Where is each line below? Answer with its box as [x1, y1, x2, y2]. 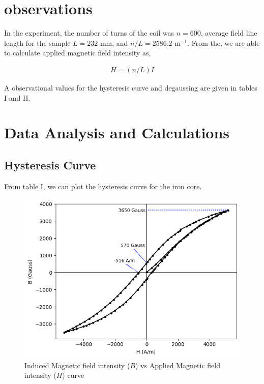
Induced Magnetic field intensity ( [24, 360, 130, 370]
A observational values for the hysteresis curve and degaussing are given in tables [4, 82, 257, 93]
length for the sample [4, 37, 71, 48]
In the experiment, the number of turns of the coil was [4, 27, 174, 38]
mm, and [100, 37, 128, 48]
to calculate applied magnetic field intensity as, [4, 47, 151, 58]
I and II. [4, 92, 31, 103]
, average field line [200, 27, 257, 38]
